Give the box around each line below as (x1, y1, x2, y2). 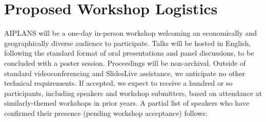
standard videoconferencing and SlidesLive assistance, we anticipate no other (4, 67, 245, 78)
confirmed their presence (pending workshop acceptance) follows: (4, 107, 208, 118)
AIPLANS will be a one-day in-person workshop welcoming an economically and (4, 28, 257, 38)
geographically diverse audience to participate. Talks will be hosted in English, (4, 37, 251, 48)
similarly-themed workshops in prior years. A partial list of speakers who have (4, 97, 249, 108)
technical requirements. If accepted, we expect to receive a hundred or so (4, 78, 233, 88)
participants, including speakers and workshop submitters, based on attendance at (4, 87, 262, 98)
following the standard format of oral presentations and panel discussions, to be (4, 47, 254, 58)
